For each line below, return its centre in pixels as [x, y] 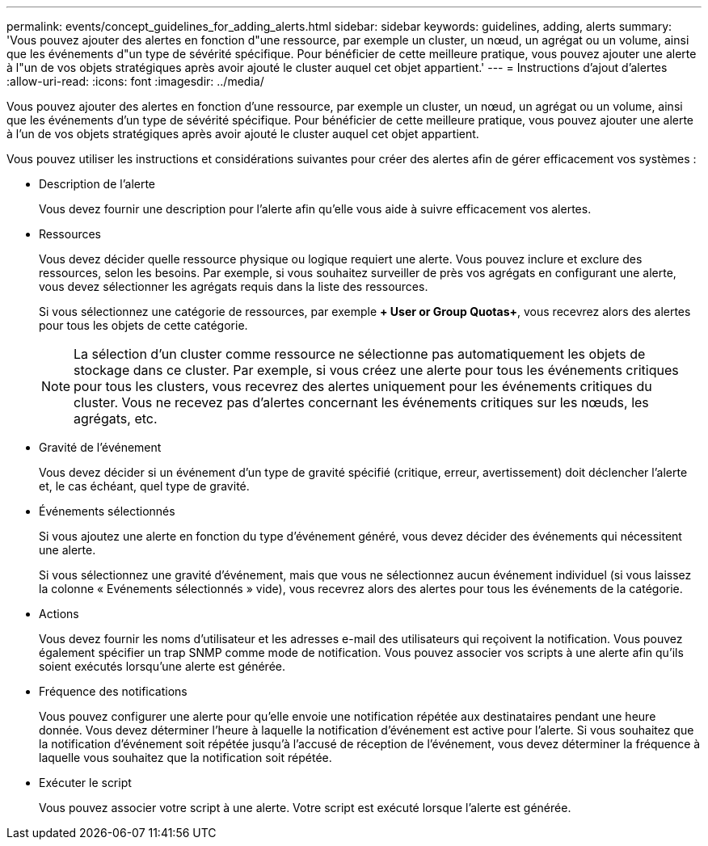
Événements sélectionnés [107, 511]
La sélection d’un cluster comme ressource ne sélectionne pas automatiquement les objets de [360, 354]
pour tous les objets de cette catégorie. [143, 325]
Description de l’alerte [97, 184]
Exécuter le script [85, 783]
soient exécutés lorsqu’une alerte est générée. [162, 666]
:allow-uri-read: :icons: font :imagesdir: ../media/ [135, 81]
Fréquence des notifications [113, 691]
